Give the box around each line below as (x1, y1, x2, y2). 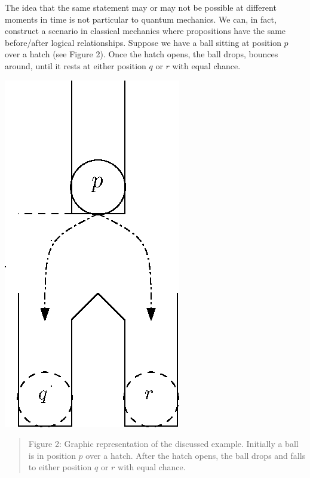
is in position (28, 449, 76, 461)
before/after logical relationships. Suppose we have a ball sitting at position (5, 36, 281, 48)
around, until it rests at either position (5, 59, 146, 72)
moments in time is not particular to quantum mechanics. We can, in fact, (5, 13, 277, 25)
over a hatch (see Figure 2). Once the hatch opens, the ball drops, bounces (5, 48, 278, 60)
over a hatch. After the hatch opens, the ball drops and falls (85, 449, 306, 461)
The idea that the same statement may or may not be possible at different (5, 1, 277, 13)
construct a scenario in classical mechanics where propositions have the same (5, 24, 286, 37)
